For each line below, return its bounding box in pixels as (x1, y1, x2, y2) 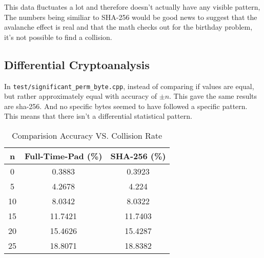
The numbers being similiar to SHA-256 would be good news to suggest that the (4, 11, 257, 22)
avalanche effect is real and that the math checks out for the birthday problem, (4, 21, 253, 32)
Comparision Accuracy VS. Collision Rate (12, 130, 163, 142)
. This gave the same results (169, 91, 257, 101)
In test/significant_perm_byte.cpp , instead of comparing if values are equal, (4, 80, 254, 91)
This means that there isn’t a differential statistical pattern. (4, 111, 192, 121)
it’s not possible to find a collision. (4, 31, 112, 42)
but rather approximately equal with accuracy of (4, 91, 157, 101)
